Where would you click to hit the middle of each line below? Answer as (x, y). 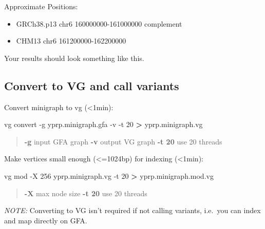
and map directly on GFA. (46, 220)
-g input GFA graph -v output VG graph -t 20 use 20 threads (123, 141)
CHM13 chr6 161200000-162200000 (71, 41)
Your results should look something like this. (74, 58)
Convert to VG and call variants (92, 85)
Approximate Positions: (41, 6)
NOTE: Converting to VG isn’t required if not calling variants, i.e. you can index (132, 210)
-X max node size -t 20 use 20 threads (86, 193)
